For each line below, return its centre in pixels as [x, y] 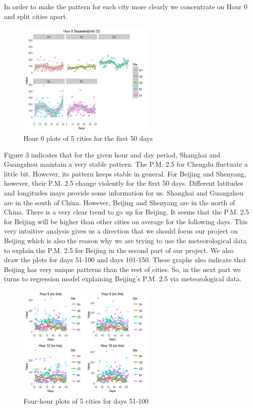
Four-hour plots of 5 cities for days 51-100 [86, 400]
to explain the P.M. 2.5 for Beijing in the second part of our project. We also [119, 250]
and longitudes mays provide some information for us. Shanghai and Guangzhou [124, 193]
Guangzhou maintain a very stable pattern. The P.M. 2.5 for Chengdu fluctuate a [126, 164]
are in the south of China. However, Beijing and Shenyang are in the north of [120, 202]
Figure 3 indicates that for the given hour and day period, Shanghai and [112, 154]
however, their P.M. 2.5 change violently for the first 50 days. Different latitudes [124, 183]
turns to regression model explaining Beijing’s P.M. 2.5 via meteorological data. [123, 279]
